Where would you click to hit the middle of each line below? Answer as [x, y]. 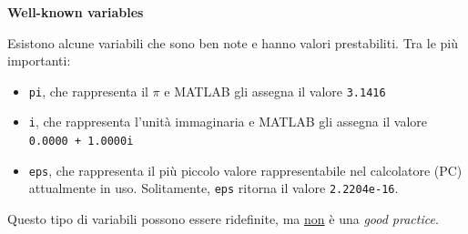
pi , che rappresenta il [88, 91]
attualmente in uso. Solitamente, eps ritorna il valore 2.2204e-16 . [214, 188]
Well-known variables [76, 12]
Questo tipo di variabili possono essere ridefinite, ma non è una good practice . [223, 219]
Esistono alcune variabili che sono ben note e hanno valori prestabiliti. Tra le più [233, 42]
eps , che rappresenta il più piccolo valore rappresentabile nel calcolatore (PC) [245, 170]
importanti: [39, 61]
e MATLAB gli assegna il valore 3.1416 [275, 91]
